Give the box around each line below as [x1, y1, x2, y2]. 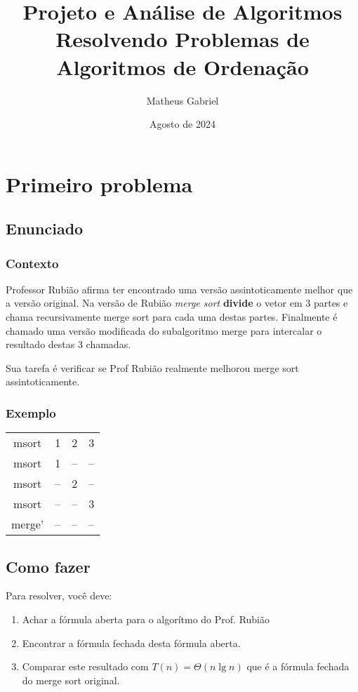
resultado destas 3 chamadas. [6, 337, 131, 352]
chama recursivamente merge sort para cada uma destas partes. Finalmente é [6, 310, 338, 324]
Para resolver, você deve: [6, 588, 112, 603]
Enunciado [6, 218, 84, 239]
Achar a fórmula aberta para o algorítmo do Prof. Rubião [22, 612, 270, 627]
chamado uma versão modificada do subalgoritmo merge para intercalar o [6, 323, 322, 338]
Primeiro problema [6, 169, 193, 198]
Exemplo [6, 404, 56, 421]
